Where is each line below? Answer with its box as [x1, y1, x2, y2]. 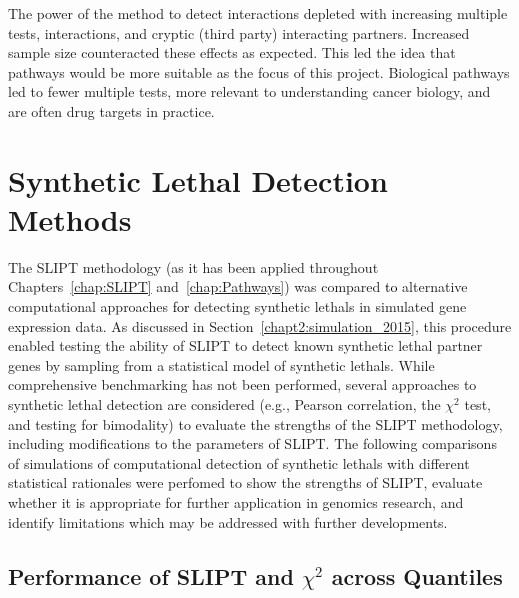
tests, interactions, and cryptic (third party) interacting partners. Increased [8, 22, 470, 43]
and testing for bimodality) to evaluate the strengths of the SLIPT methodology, [8, 413, 503, 434]
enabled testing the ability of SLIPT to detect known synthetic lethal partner [8, 335, 483, 356]
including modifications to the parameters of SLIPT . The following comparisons [8, 433, 497, 454]
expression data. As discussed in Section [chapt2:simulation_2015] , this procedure [8, 315, 512, 336]
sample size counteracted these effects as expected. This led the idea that [8, 42, 456, 63]
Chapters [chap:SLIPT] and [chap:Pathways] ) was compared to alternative [8, 276, 468, 297]
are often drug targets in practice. [8, 100, 215, 121]
